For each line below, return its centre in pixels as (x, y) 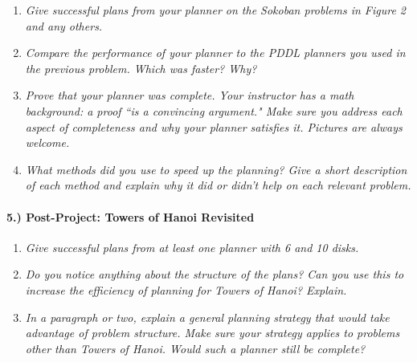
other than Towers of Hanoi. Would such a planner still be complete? (195, 348)
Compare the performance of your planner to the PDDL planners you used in (215, 53)
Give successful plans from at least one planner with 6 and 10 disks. (192, 247)
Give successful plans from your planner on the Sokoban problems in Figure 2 (216, 10)
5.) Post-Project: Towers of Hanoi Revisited (131, 216)
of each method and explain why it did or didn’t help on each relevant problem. (218, 185)
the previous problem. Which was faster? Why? (141, 68)
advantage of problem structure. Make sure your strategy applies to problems (213, 333)
